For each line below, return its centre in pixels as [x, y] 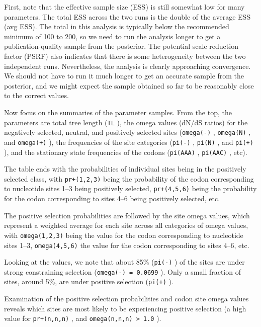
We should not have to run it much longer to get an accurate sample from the [124, 76]
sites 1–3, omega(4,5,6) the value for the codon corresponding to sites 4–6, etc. [127, 245]
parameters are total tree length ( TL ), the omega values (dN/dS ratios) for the [126, 122]
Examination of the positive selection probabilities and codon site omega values [126, 299]
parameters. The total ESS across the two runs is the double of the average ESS [127, 16]
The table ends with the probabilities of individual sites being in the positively [125, 169]
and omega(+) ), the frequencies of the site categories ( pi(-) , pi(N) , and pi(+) [129, 142]
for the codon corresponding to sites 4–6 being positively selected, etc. [112, 198]
